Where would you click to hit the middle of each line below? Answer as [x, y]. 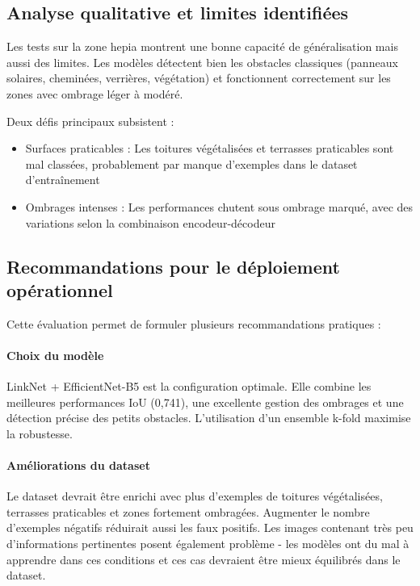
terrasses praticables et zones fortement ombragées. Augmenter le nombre [188, 511]
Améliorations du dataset [78, 465]
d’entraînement [63, 180]
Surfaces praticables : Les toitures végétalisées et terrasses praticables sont [210, 148]
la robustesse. [40, 433]
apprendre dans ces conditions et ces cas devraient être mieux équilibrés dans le [204, 559]
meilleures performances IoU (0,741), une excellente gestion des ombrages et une [205, 402]
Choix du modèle [55, 355]
